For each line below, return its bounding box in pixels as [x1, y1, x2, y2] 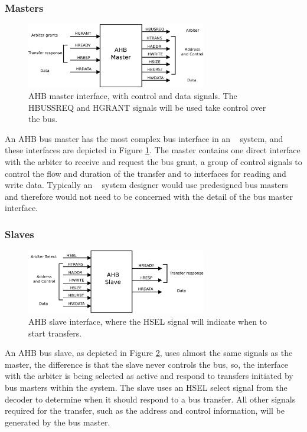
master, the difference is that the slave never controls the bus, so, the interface [5, 358, 289, 370]
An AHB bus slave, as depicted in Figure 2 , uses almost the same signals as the [5, 347, 293, 359]
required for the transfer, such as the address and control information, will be [5, 404, 285, 417]
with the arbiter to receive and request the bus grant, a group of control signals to [5, 156, 302, 168]
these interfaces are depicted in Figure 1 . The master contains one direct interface [5, 144, 301, 156]
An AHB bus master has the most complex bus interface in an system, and [5, 132, 283, 144]
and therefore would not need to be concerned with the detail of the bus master [5, 190, 293, 202]
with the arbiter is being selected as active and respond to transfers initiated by [5, 370, 293, 382]
